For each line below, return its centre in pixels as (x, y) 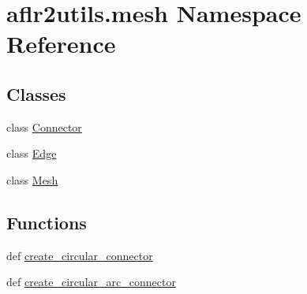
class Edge (32, 153)
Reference (61, 44)
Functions (47, 222)
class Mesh (32, 179)
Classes (36, 93)
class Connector (44, 127)
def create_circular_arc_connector (91, 282)
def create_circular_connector (80, 255)
